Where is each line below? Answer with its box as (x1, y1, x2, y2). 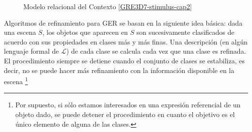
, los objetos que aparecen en (42, 27, 128, 37)
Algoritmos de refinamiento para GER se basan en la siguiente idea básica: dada (4, 17, 243, 28)
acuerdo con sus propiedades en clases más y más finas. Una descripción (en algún (4, 36, 248, 46)
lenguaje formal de (4, 46, 59, 56)
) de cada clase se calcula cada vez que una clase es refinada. (66, 46, 246, 56)
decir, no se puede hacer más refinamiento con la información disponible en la (4, 65, 235, 75)
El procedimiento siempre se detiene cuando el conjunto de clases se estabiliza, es (4, 55, 245, 65)
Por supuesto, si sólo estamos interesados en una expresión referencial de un (15, 100, 241, 110)
